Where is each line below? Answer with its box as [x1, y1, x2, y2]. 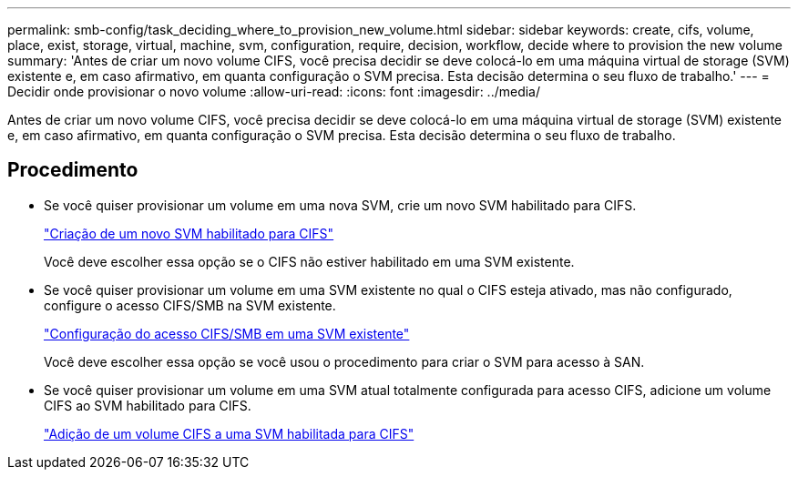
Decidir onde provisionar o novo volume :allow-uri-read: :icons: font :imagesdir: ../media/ [7, 84, 541, 99]
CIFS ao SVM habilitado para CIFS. [44, 397, 251, 413]
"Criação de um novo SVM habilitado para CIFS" [44, 225, 334, 241]
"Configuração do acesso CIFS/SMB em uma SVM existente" [44, 325, 410, 341]
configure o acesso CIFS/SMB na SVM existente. [44, 297, 336, 313]
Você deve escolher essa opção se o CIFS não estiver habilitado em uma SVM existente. [44, 253, 575, 269]
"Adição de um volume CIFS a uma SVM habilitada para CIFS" [44, 425, 414, 441]
